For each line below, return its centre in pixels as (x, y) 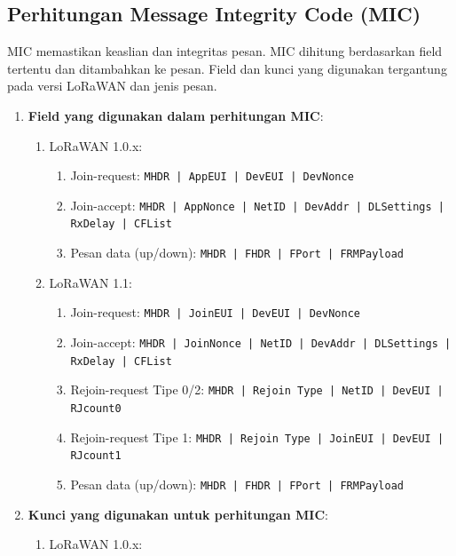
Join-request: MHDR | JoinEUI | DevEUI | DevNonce (215, 312)
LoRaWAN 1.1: (90, 282)
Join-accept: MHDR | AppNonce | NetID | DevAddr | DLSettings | (257, 205)
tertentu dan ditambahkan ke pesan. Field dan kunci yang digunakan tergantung (227, 68)
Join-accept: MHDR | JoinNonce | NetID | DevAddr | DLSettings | (261, 342)
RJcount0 (96, 409)
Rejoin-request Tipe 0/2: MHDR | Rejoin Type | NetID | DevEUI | (257, 389)
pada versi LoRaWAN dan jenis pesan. (112, 86)
